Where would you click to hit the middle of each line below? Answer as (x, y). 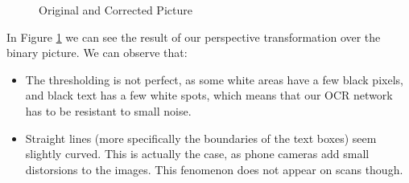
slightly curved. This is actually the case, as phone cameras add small (197, 154)
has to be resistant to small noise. (108, 110)
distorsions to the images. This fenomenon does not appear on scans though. (214, 169)
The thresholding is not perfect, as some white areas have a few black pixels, (214, 79)
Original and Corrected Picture (116, 10)
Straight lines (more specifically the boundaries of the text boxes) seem (201, 138)
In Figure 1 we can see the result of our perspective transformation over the (194, 37)
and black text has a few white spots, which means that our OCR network (209, 95)
